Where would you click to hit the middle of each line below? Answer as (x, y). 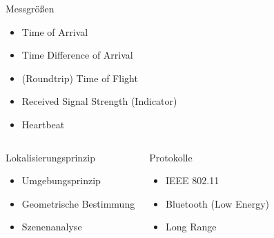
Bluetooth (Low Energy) (217, 203)
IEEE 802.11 (193, 180)
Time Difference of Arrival (77, 55)
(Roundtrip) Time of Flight (80, 78)
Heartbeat (43, 124)
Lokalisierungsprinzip (50, 157)
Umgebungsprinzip (61, 180)
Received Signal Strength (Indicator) (99, 101)
